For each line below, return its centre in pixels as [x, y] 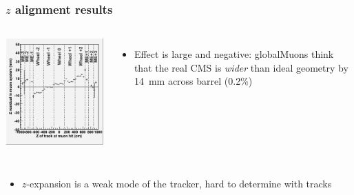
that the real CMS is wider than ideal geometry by [241, 67]
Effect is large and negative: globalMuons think [234, 54]
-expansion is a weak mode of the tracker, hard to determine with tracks [179, 183]
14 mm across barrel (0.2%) [193, 81]
